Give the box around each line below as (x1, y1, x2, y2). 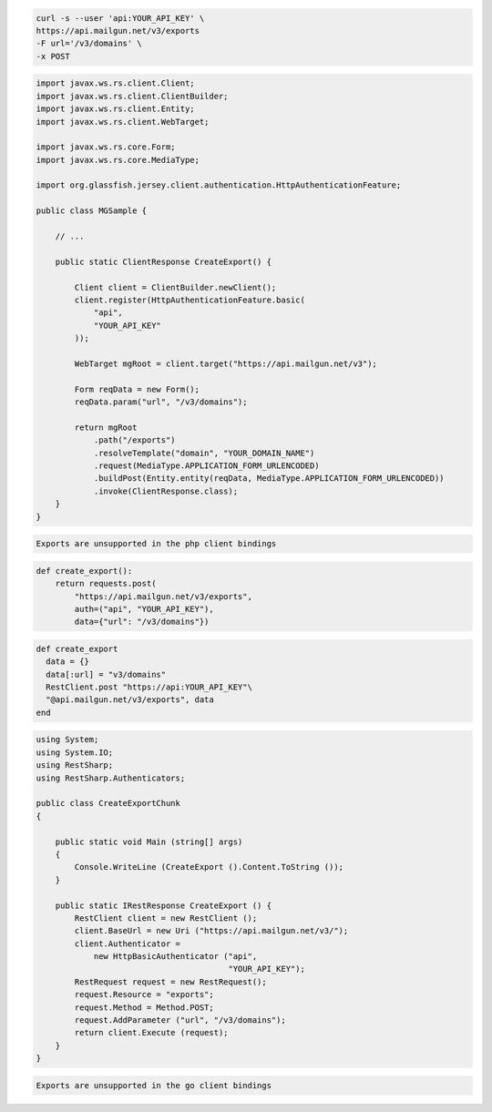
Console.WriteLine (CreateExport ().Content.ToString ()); (74, 862, 344, 872)
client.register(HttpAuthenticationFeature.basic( (74, 294, 305, 305)
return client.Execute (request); (74, 1027, 229, 1038)
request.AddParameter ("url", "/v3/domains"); (74, 1015, 286, 1025)
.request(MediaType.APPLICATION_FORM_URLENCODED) (93, 461, 320, 471)
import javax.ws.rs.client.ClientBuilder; (36, 91, 229, 101)
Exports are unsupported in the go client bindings (36, 1080, 272, 1090)
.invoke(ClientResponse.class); (93, 485, 239, 496)
